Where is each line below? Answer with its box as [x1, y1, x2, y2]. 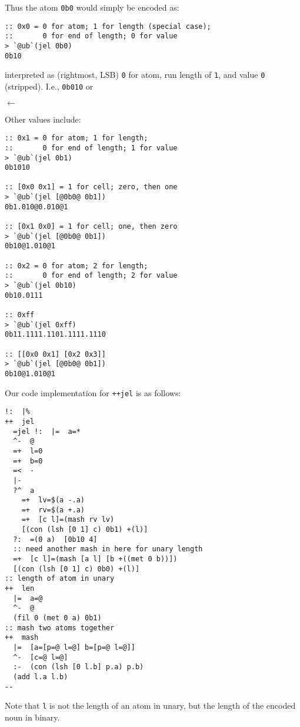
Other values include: [5, 113, 81, 125]
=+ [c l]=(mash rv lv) [21, 515, 115, 524]
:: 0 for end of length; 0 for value [5, 32, 178, 41]
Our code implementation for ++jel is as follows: [5, 386, 181, 399]
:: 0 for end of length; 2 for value [5, 271, 178, 280]
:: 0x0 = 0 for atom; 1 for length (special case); [5, 22, 211, 31]
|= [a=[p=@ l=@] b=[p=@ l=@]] [13, 643, 135, 652]
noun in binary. [5, 710, 60, 723]
